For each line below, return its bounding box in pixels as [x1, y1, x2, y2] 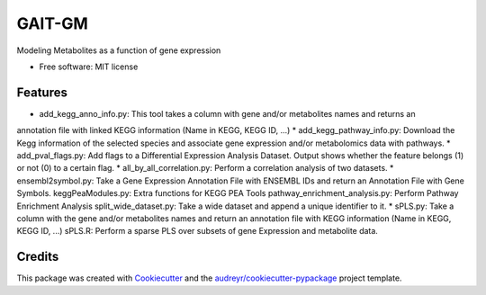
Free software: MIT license [39, 61, 139, 72]
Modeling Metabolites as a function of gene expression [16, 45, 221, 56]
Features [16, 85, 67, 100]
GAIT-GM [16, 13, 89, 33]
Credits [16, 249, 59, 264]
